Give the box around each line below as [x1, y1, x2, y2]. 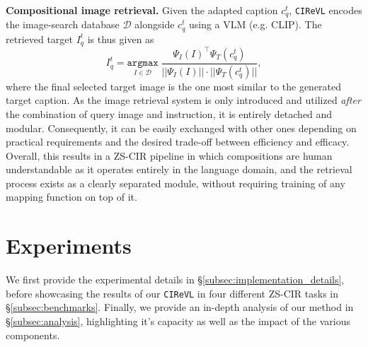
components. [6, 327, 60, 342]
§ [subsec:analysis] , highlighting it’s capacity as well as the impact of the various [6, 314, 350, 329]
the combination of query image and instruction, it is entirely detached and [6, 106, 333, 121]
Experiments [6, 231, 132, 260]
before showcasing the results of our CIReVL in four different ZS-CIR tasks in [6, 286, 339, 300]
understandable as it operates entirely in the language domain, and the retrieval [6, 162, 352, 177]
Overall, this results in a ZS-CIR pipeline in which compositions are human [6, 148, 333, 163]
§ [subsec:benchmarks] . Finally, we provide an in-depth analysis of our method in [6, 300, 354, 314]
